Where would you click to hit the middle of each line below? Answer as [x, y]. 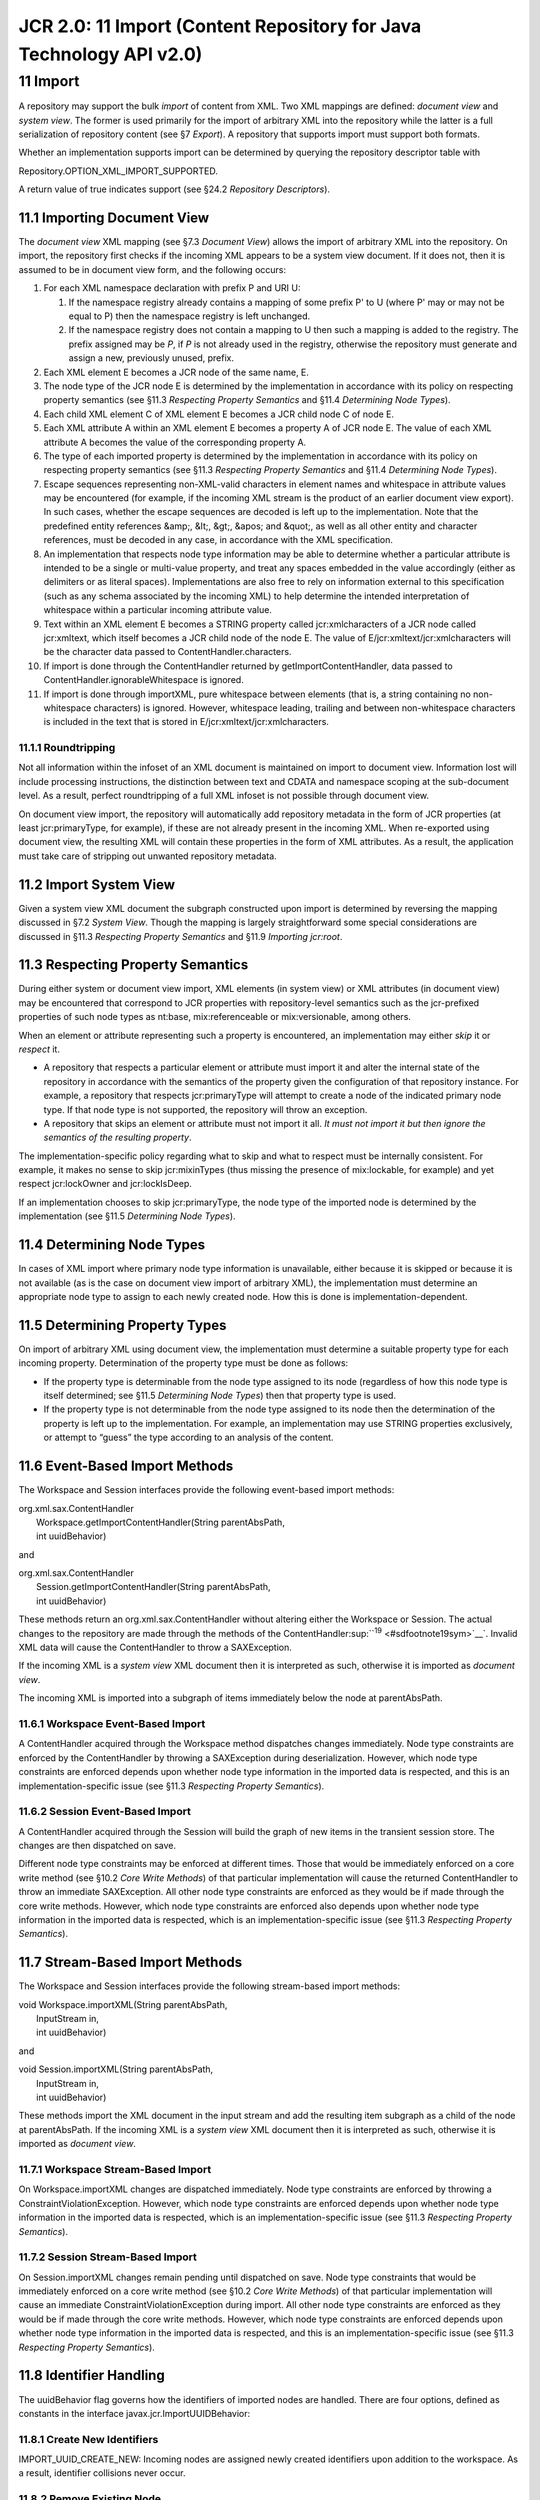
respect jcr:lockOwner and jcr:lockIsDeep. [105, 1184]
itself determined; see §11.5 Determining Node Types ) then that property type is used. [220, 1396]
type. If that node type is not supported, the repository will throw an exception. [205, 1109]
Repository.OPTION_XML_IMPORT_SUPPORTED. [118, 171]
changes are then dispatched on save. [97, 1846]
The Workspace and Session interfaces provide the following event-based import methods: [206, 1490]
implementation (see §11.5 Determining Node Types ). [127, 1216]
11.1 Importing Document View [114, 217]
